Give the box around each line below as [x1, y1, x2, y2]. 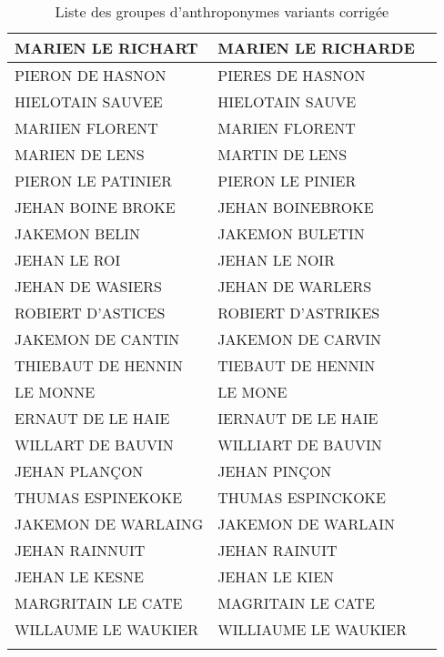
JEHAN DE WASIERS [15, 276, 162, 297]
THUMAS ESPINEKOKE [15, 487, 183, 508]
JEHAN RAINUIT [217, 540, 338, 561]
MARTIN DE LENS [217, 144, 348, 165]
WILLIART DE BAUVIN [217, 434, 382, 455]
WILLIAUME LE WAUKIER [217, 619, 408, 640]
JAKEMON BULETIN [217, 223, 365, 244]
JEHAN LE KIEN [217, 566, 335, 587]
